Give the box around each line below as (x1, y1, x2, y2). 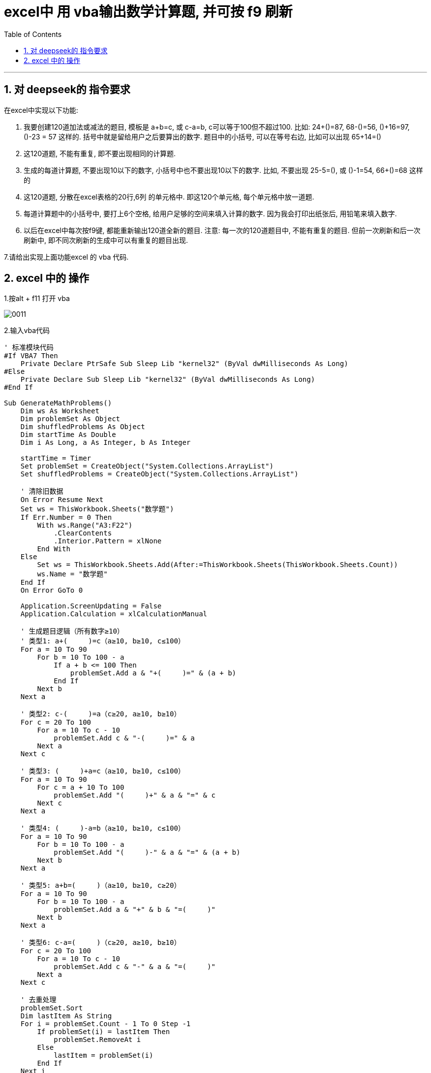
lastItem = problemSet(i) (54, 1051, 154, 1060)
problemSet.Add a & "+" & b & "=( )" (54, 905, 215, 914)
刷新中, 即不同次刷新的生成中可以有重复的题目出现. (24, 235, 188, 244)
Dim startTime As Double (20, 431, 116, 439)
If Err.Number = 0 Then (20, 513, 112, 522)
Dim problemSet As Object (20, 415, 121, 423)
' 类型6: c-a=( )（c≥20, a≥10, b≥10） (20, 939, 181, 947)
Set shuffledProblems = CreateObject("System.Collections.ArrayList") (20, 470, 299, 478)
